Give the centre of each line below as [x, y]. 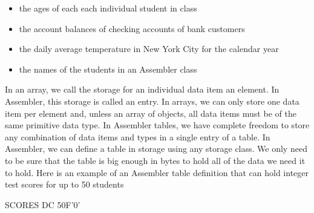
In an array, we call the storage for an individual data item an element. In [142, 89]
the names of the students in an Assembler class [108, 69]
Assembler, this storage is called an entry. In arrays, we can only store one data [152, 101]
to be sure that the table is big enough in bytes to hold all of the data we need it [155, 160]
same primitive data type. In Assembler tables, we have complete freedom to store [157, 125]
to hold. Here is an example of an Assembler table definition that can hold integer [157, 172]
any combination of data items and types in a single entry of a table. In [138, 136]
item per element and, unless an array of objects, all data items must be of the [151, 113]
